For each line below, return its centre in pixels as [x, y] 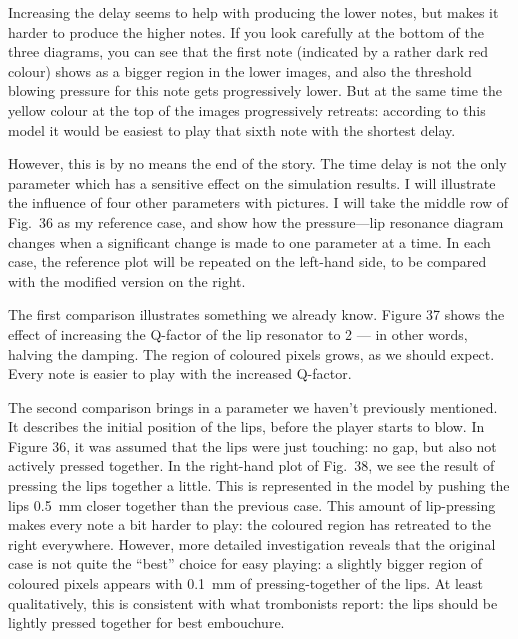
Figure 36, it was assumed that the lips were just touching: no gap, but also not [252, 445]
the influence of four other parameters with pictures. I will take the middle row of [258, 202]
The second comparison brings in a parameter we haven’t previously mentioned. [253, 406]
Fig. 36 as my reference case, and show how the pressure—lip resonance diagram [256, 221]
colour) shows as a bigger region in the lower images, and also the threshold [240, 70]
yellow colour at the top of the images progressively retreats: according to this [247, 109]
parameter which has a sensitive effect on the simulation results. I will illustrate [252, 182]
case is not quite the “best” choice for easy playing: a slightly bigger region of [245, 563]
